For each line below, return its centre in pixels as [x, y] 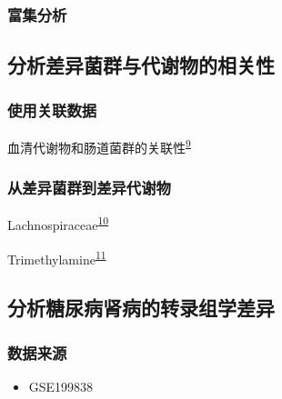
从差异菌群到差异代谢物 [89, 188]
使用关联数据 [52, 110]
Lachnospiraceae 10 [58, 223]
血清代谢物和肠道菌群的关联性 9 [99, 145]
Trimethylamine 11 [57, 257]
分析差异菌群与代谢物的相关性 [141, 65]
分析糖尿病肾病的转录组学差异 [141, 308]
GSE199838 [61, 386]
